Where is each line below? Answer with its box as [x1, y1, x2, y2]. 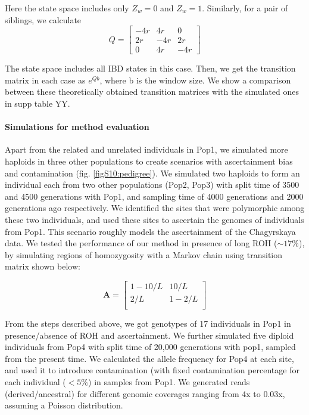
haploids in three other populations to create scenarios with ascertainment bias [5, 155, 293, 168]
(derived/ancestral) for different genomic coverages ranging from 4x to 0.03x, [5, 387, 285, 399]
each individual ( [5, 376, 66, 388]
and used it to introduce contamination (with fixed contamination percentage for [5, 364, 299, 376]
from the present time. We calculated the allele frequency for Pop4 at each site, [5, 352, 294, 364]
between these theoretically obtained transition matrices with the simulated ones [5, 85, 299, 98]
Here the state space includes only [5, 2, 129, 14]
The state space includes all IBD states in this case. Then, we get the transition [5, 62, 296, 75]
